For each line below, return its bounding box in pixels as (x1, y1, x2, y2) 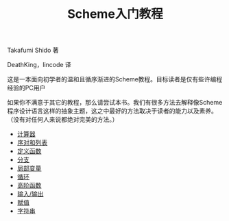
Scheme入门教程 (67, 6, 163, 22)
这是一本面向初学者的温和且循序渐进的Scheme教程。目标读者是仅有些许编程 (7, 75, 223, 83)
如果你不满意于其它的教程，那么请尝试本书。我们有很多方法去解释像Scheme (7, 99, 223, 107)
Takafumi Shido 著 (7, 46, 60, 55)
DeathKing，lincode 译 (7, 61, 72, 69)
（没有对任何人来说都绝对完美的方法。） (7, 116, 119, 124)
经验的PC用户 (7, 83, 46, 92)
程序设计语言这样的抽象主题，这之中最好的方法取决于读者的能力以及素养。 (7, 107, 217, 115)
